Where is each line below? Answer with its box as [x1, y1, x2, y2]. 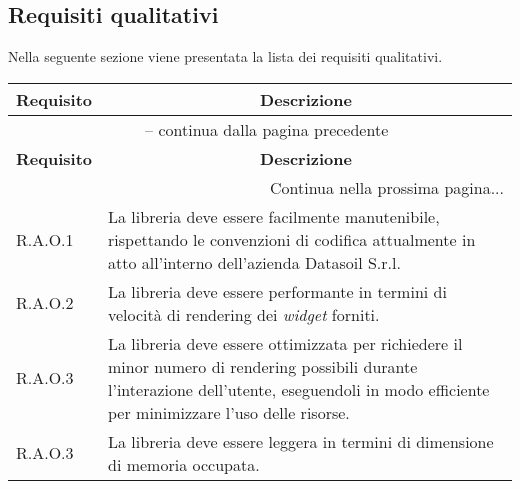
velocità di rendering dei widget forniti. [108, 302, 380, 326]
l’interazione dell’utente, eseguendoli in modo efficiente [108, 377, 490, 401]
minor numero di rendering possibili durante [108, 354, 418, 378]
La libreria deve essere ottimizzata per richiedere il [108, 331, 463, 355]
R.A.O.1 [16, 227, 74, 251]
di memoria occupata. [108, 452, 260, 476]
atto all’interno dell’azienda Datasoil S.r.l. [108, 250, 401, 274]
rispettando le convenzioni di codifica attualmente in [108, 227, 476, 251]
